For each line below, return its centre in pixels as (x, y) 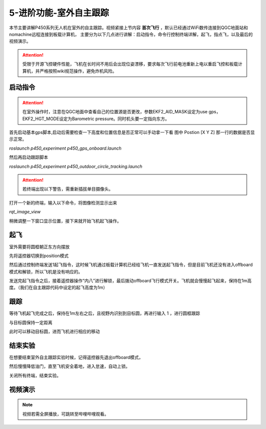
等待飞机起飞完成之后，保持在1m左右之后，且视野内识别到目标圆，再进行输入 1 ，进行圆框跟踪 (105, 313)
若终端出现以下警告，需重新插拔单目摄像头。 (68, 189)
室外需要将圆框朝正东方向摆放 (39, 247)
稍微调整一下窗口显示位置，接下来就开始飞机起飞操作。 (65, 221)
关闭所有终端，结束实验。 (35, 375)
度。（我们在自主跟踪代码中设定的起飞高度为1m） (58, 288)
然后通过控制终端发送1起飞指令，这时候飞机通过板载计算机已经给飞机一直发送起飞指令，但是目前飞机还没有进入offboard (131, 265)
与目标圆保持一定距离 (31, 322)
